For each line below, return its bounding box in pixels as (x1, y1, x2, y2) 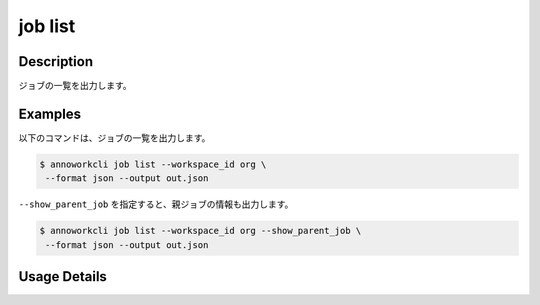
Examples (18, 105, 82, 122)
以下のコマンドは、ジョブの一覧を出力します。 (18, 131, 211, 144)
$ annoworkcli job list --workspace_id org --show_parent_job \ (39, 225, 362, 237)
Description (18, 53, 94, 70)
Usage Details (18, 268, 107, 285)
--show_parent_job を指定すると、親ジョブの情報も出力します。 (18, 198, 294, 210)
